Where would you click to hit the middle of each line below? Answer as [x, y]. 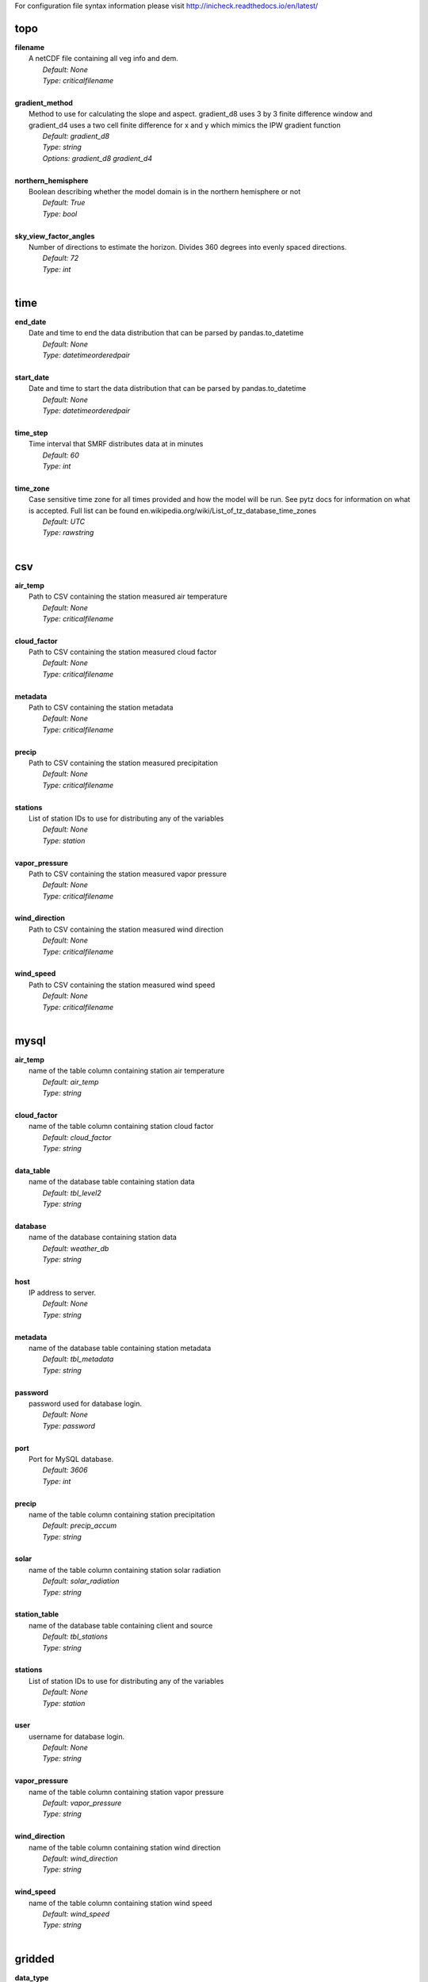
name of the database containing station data [103, 1238]
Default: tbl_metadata [78, 1359]
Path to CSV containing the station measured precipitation [123, 763]
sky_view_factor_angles [55, 236]
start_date [32, 377]
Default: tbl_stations [75, 1636]
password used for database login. [86, 1403]
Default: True [64, 203]
